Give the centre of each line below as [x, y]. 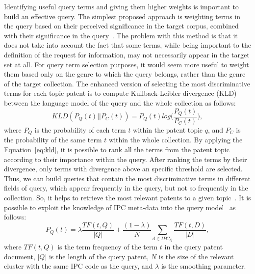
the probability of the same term [53, 140]
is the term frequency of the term [108, 247]
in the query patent [194, 247]
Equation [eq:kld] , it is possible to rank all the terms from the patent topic [117, 150]
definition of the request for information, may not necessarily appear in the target [127, 54]
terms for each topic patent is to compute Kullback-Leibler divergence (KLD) [120, 93]
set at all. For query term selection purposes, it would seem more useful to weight [127, 64]
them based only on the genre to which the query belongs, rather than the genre [125, 74]
